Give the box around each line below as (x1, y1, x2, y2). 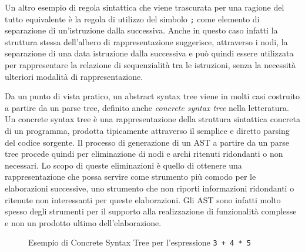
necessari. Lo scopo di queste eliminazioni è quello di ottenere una (5, 159, 242, 171)
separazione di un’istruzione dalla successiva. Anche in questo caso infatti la (5, 24, 278, 36)
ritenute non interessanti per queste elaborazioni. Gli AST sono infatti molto (5, 193, 281, 206)
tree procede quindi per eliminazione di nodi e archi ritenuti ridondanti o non (5, 147, 283, 160)
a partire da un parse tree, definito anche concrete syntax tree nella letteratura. (5, 101, 289, 113)
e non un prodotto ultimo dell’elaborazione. (5, 216, 162, 229)
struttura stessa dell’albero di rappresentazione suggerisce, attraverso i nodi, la (5, 35, 288, 48)
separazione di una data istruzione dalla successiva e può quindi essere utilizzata (5, 47, 294, 59)
